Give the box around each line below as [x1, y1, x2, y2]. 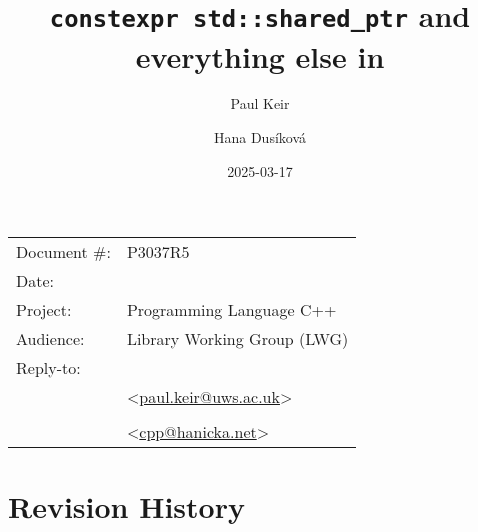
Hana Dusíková [213, 127, 307, 148]
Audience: [16, 327, 85, 351]
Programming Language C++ [126, 298, 337, 322]
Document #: [16, 240, 111, 264]
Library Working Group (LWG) [126, 327, 349, 351]
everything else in [135, 35, 385, 76]
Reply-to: [16, 356, 81, 380]
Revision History [8, 486, 245, 527]
